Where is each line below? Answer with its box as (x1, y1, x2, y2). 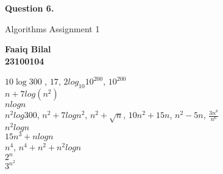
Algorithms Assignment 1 (5, 22, 100, 35)
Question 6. (5, 2, 54, 14)
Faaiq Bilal (5, 43, 51, 55)
